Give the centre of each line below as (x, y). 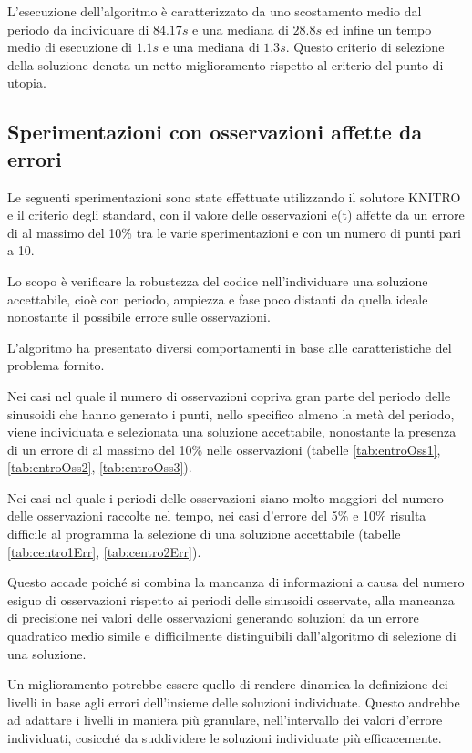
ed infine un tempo (379, 29)
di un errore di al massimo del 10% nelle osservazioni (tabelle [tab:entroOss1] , (224, 449)
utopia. (27, 83)
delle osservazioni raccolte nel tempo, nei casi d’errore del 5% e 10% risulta (217, 516)
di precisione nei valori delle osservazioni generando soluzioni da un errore (213, 618)
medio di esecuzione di (70, 47)
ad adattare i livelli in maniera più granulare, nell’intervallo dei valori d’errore (225, 720)
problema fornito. (56, 365)
